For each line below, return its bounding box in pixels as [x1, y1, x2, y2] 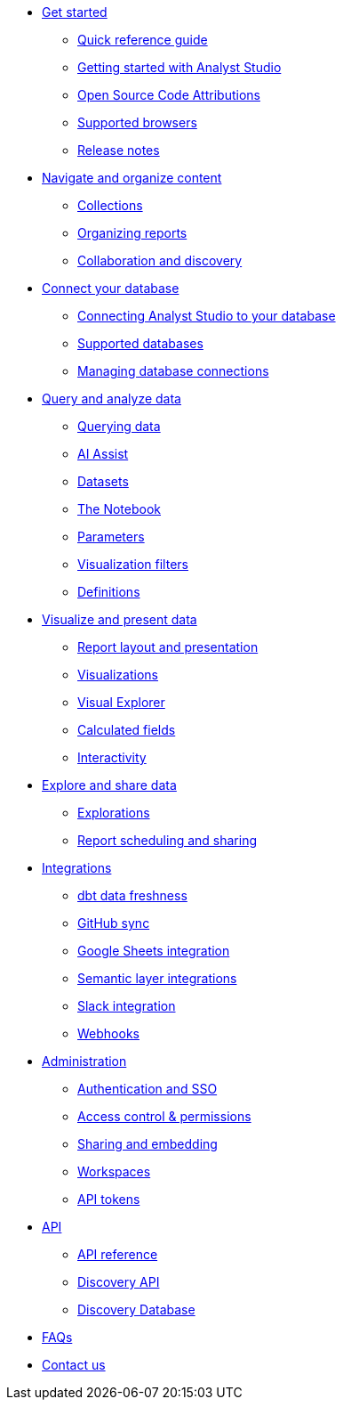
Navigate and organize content [42, 170, 222, 185]
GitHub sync [77, 915, 150, 931]
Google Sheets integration [77, 943, 230, 958]
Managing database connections [77, 363, 269, 378]
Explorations [77, 805, 150, 820]
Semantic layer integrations [77, 971, 237, 986]
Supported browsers [77, 115, 197, 130]
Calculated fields [77, 722, 176, 737]
